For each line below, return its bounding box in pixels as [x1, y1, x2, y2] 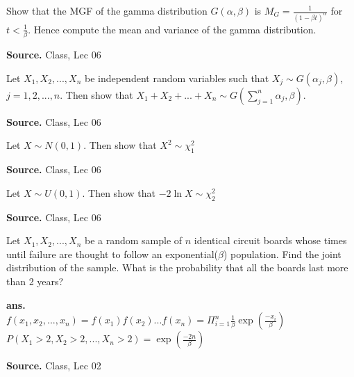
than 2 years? [6, 273, 64, 288]
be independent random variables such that [84, 70, 269, 85]
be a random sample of [84, 233, 183, 248]
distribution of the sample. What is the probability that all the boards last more [6, 260, 348, 275]
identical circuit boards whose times [194, 233, 347, 248]
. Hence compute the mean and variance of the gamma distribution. [28, 22, 317, 36]
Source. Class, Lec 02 [6, 358, 101, 373]
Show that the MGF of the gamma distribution [6, 3, 208, 17]
